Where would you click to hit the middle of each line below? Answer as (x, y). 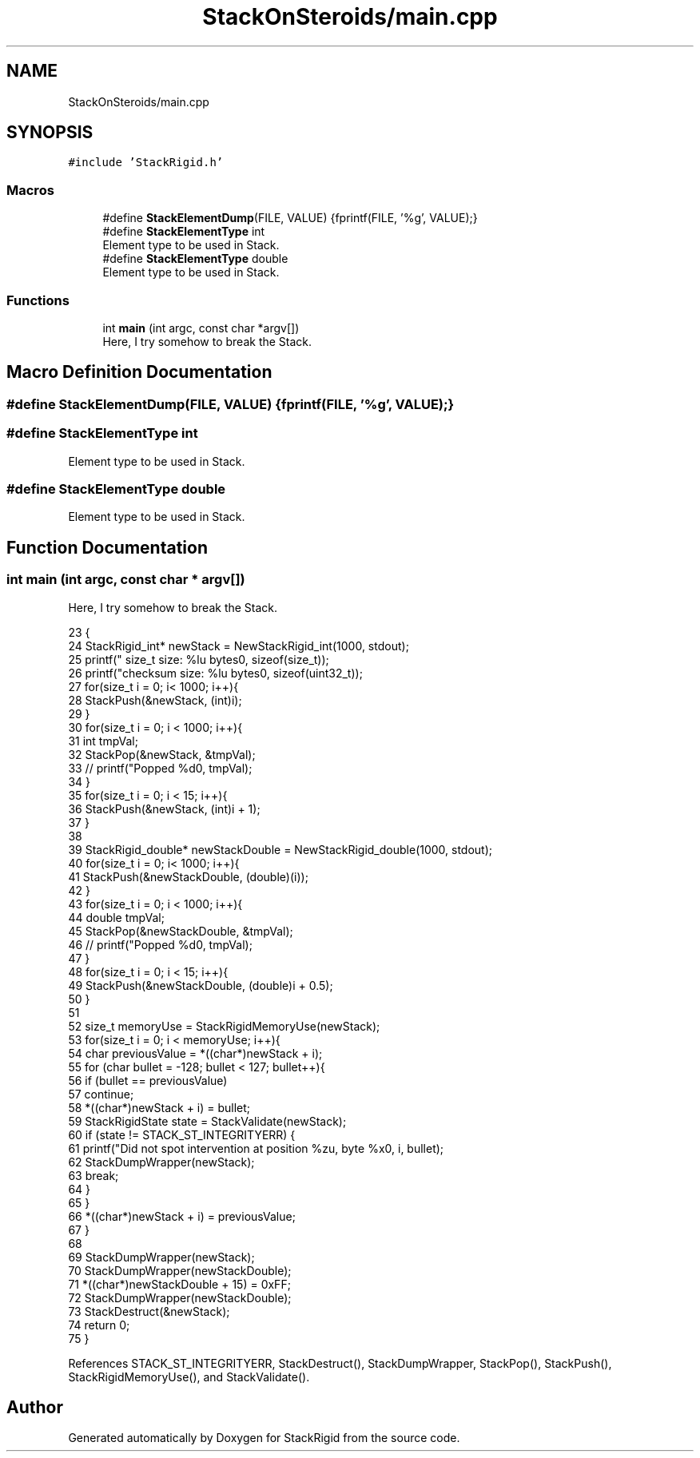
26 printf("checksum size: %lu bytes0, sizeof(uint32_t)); (215, 673)
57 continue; (101, 1094)
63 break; (93, 1175)
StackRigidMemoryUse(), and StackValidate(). (189, 1377)
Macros (30, 190)
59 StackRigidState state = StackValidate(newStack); (207, 1121)
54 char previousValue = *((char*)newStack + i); (195, 1053)
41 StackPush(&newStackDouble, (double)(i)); (188, 876)
